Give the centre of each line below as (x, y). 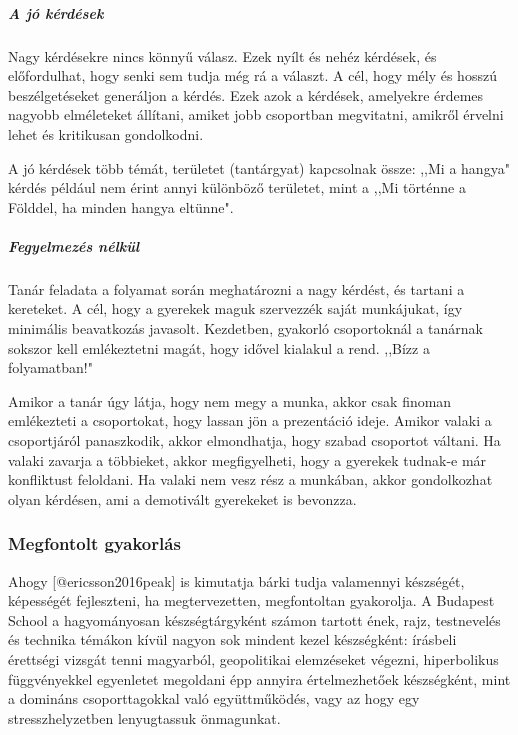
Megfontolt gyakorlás (94, 543)
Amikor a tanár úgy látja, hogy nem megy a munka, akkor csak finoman (230, 400)
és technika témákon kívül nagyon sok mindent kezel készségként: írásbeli (232, 639)
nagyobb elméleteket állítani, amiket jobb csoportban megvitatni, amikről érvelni (256, 114)
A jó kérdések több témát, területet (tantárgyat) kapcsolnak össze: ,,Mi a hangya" (259, 167)
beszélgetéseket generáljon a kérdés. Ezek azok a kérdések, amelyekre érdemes (246, 94)
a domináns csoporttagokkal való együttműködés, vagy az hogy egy (214, 698)
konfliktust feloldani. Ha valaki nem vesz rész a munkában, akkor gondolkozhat (250, 479)
